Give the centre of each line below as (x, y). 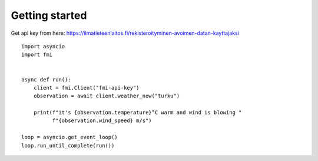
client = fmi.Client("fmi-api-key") (86, 88)
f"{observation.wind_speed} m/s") (102, 121)
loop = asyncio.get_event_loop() (69, 137)
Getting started (49, 15)
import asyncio (43, 46)
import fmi (37, 55)
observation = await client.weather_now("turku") (106, 96)
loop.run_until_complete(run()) (68, 145)
